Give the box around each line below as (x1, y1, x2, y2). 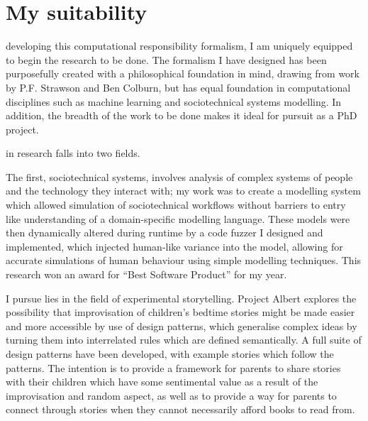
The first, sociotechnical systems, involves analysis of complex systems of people (6, 169, 353, 184)
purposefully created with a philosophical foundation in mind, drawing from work (6, 66, 359, 81)
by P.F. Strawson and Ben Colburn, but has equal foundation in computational (6, 80, 351, 94)
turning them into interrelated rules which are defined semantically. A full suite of (6, 332, 362, 347)
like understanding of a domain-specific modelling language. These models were (6, 211, 350, 226)
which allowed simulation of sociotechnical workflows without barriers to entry (6, 197, 346, 212)
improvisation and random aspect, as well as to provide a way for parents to (6, 388, 337, 403)
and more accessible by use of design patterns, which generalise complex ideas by (6, 318, 357, 333)
